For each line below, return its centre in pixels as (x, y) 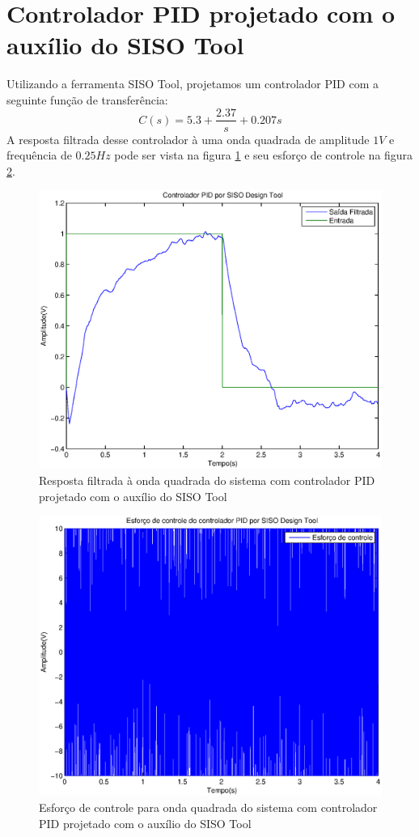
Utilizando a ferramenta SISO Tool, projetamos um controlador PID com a (193, 84)
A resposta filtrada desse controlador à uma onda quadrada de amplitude (188, 139)
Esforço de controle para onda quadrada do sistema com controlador (208, 807)
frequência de (39, 155)
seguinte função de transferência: (87, 99)
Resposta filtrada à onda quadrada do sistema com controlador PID (207, 480)
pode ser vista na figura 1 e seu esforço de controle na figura (264, 155)
